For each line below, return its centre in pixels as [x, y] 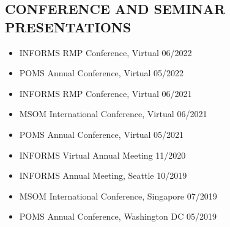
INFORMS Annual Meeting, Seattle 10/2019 [103, 175]
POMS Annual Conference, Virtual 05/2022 [102, 73]
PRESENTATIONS [68, 27]
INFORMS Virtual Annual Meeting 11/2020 [102, 155]
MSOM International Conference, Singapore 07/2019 [118, 196]
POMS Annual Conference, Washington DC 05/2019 [118, 216]
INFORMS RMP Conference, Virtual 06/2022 [106, 52]
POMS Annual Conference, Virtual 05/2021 [102, 134]
